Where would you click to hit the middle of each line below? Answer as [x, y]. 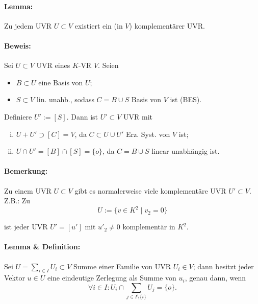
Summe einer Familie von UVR [122, 266]
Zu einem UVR [28, 190]
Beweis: [18, 45]
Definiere [18, 116]
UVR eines [53, 65]
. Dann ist [82, 116]
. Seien [108, 65]
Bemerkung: [26, 171]
